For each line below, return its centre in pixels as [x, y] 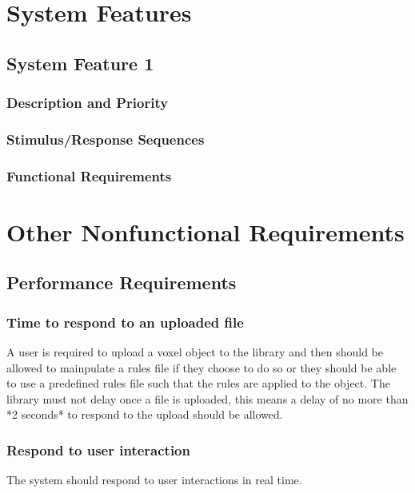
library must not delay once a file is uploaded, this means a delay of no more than [207, 398]
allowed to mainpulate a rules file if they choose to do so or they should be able [202, 367]
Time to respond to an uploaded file [125, 322]
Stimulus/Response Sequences [106, 139]
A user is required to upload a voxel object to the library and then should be [195, 352]
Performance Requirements [122, 282]
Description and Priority [88, 103]
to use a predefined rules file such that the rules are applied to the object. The [198, 383]
